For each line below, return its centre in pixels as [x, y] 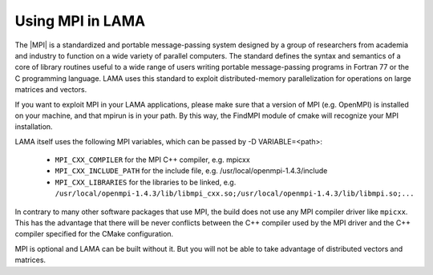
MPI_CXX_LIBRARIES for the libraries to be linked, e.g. [146, 182]
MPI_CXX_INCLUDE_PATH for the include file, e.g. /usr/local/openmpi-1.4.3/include [191, 171]
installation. [34, 127]
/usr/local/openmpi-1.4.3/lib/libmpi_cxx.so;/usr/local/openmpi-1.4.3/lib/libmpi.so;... [235, 194]
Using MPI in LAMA [80, 21]
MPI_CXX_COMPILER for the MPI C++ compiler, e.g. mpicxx [152, 160]
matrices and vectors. [51, 90]
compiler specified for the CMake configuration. [94, 234]
